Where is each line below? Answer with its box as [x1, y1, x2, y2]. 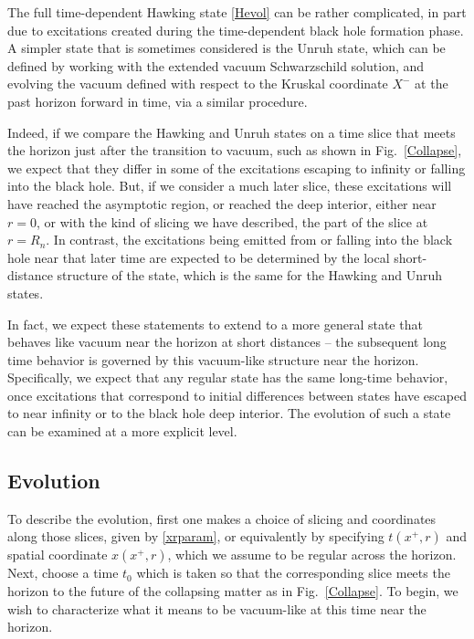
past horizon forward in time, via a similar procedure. [7, 91, 308, 110]
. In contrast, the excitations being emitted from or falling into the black [46, 230, 453, 249]
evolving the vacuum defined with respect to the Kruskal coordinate [7, 74, 388, 93]
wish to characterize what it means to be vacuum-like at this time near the [7, 599, 427, 618]
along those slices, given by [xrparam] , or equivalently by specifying [7, 527, 384, 546]
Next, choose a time [7, 563, 119, 582]
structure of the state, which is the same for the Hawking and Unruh [57, 266, 443, 285]
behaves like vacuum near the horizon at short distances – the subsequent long [7, 332, 447, 351]
